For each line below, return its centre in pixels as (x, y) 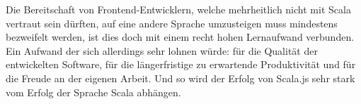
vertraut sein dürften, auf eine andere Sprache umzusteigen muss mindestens (172, 23)
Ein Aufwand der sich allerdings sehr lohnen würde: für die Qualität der (162, 50)
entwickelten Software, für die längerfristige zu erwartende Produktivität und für (181, 64)
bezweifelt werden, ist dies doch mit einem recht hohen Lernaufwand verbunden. (180, 37)
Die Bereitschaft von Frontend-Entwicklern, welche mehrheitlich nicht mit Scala (178, 9)
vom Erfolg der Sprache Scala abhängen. (93, 92)
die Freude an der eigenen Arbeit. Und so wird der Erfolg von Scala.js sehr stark (180, 78)
